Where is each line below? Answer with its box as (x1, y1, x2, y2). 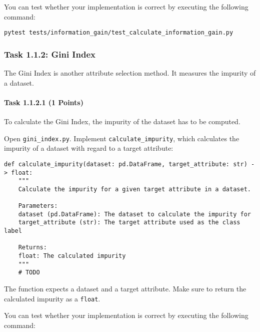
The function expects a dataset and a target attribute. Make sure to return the (4, 283, 246, 294)
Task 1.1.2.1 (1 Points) (4, 97, 83, 107)
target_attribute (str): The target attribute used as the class (18, 219, 240, 226)
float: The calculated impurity (18, 252, 126, 260)
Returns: (18, 244, 47, 251)
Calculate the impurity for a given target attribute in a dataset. (18, 185, 251, 193)
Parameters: (18, 202, 58, 210)
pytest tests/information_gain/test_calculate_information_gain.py (4, 29, 233, 37)
